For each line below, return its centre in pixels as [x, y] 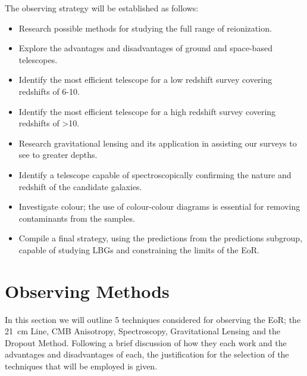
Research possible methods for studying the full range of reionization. [145, 28]
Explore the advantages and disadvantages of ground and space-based [145, 48]
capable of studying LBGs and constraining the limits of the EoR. [139, 249]
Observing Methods [87, 290]
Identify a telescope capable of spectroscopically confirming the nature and [155, 174]
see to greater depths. [58, 155]
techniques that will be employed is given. [81, 366]
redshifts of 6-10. [49, 91]
